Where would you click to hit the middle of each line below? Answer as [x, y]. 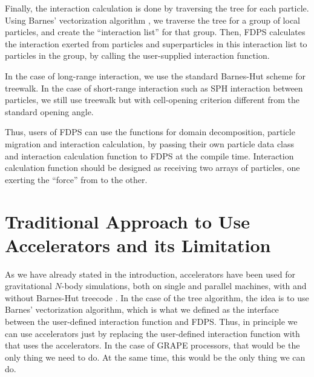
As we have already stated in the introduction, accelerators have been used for [150, 274]
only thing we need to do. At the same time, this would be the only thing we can [155, 357]
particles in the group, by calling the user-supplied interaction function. [137, 55]
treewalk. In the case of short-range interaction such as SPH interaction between [154, 88]
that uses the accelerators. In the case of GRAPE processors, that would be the [152, 345]
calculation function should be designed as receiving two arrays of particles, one [152, 168]
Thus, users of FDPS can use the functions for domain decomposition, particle [150, 132]
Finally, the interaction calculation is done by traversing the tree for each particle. [157, 8]
